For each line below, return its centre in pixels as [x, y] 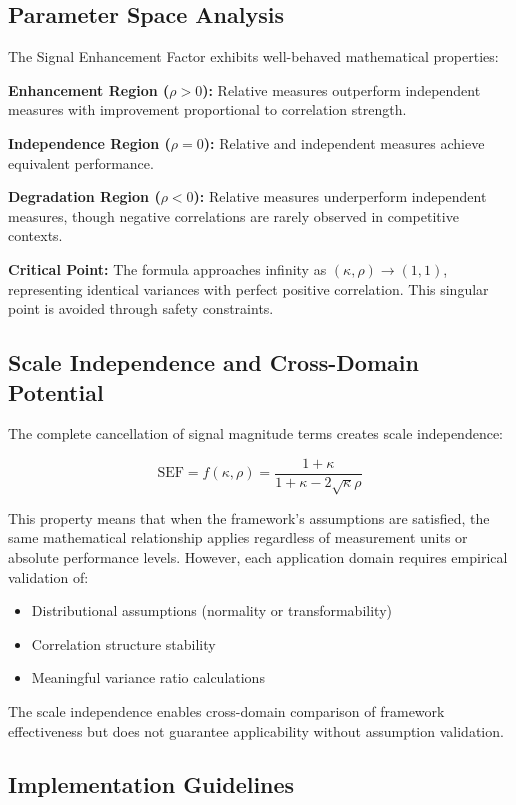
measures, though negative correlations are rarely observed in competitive [233, 215]
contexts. [35, 235]
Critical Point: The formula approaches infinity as [167, 268]
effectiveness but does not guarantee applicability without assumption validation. [256, 730]
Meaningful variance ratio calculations [148, 677]
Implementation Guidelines [151, 784]
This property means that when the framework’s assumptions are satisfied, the [249, 517]
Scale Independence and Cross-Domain [213, 362]
